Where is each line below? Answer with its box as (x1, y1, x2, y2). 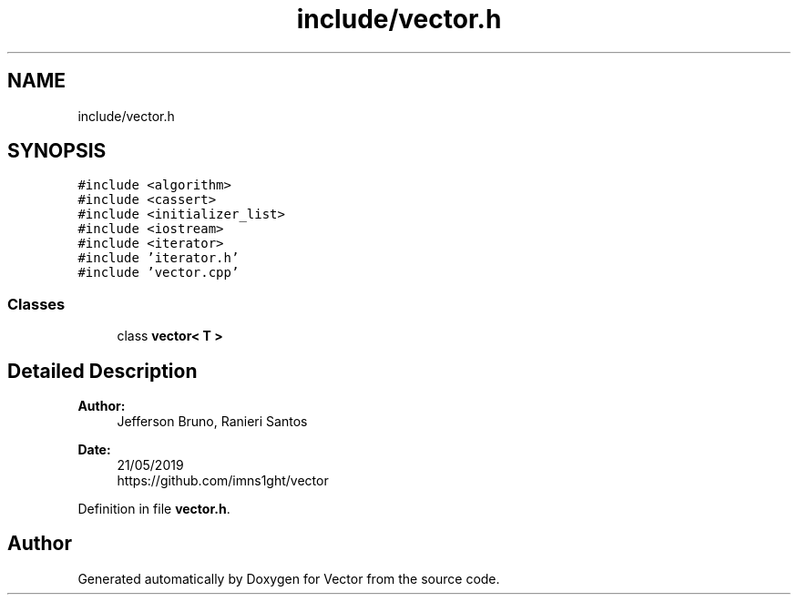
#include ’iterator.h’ (77, 250, 240, 266)
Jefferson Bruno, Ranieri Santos (117, 413, 308, 430)
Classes (7, 294, 66, 313)
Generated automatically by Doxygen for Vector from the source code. (77, 570, 500, 587)
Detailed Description (7, 359, 198, 383)
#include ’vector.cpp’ (77, 265, 240, 281)
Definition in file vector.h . (77, 501, 230, 517)
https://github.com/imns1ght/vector (117, 473, 329, 489)
